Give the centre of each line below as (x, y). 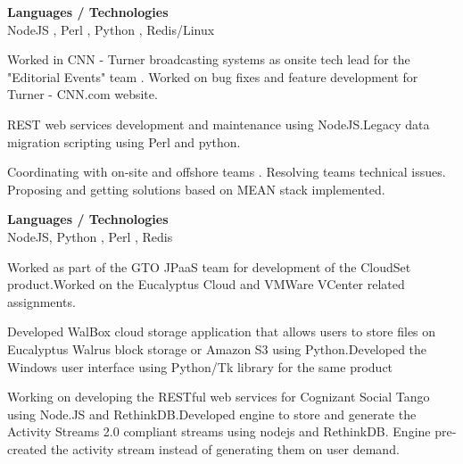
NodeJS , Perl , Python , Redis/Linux (111, 29)
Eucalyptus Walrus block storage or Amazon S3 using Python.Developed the (217, 348)
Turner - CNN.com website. (83, 94)
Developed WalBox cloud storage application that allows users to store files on (222, 331)
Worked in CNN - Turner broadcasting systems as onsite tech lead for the (209, 59)
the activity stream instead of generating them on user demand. (225, 448)
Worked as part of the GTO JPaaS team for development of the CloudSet (209, 266)
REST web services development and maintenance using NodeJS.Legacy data (219, 124)
